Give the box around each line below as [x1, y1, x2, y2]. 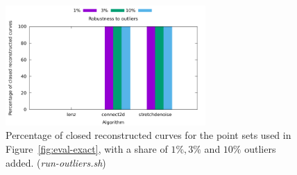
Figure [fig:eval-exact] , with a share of [6, 141, 168, 156]
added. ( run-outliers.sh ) [6, 155, 106, 169]
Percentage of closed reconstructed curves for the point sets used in [6, 128, 291, 142]
